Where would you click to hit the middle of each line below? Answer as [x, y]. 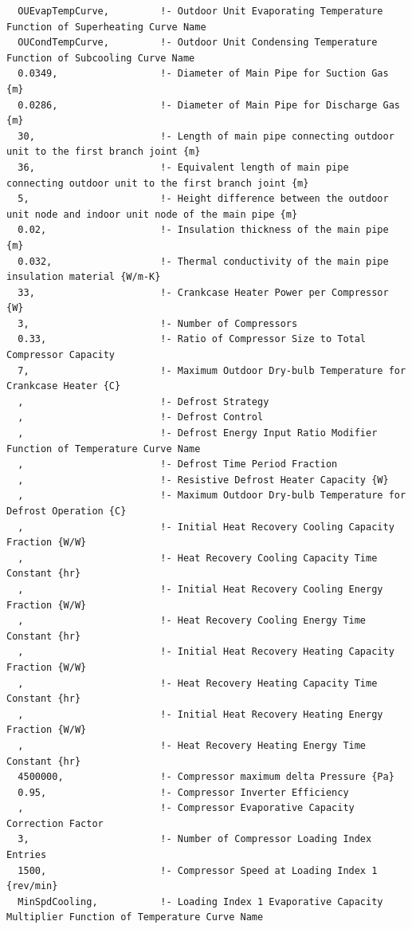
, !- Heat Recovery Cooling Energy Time [192, 621]
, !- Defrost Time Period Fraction [178, 464]
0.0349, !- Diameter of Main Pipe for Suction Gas [203, 74]
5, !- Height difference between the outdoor [203, 199]
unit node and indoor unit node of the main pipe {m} [152, 214]
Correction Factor [55, 823]
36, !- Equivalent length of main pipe [183, 167]
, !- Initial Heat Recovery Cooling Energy [200, 589]
